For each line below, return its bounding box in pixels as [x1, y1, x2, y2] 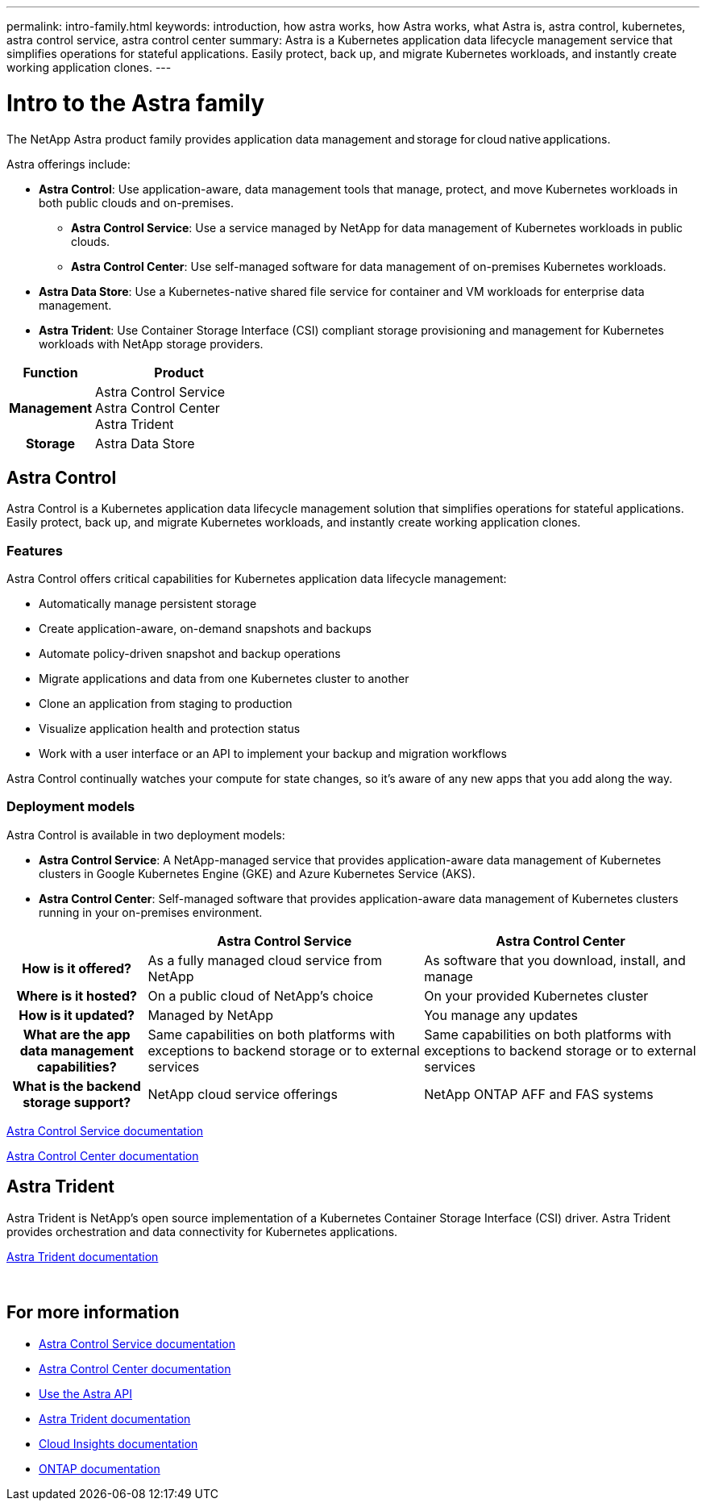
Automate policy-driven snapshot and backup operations [39, 647, 341, 661]
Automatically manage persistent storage [39, 597, 257, 611]
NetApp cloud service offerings [147, 1085, 338, 1102]
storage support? [23, 1093, 131, 1110]
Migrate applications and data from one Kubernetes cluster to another [39, 672, 409, 686]
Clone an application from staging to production [39, 697, 293, 711]
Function [23, 364, 78, 381]
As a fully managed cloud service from [147, 951, 382, 968]
